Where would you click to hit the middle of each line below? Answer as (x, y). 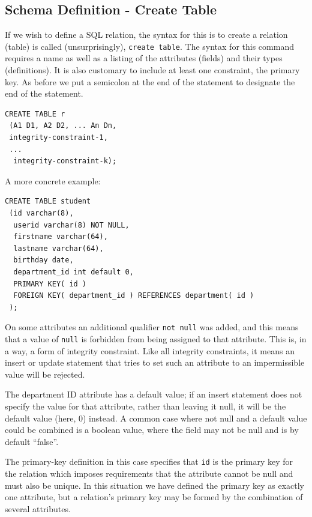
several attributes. (38, 508)
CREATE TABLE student (48, 201)
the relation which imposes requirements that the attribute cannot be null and (149, 473)
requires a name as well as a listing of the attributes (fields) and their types (144, 58)
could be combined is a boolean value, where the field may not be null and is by (152, 430)
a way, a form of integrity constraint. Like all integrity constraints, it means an (150, 350)
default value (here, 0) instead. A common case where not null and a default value (156, 418)
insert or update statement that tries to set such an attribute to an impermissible (155, 362)
